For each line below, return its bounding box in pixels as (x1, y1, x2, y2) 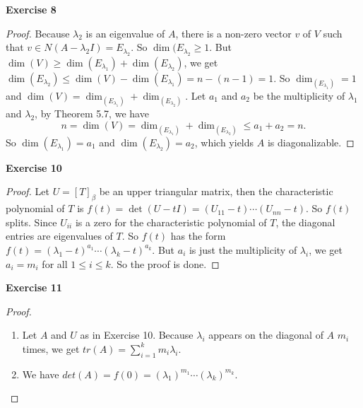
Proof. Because (6, 25, 70, 40)
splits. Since (6, 214, 57, 229)
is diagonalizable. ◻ (267, 134, 355, 149)
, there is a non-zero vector (175, 25, 292, 40)
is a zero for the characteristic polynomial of (75, 214, 267, 229)
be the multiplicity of (253, 88, 345, 103)
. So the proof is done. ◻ (110, 256, 220, 271)
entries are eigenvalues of (6, 228, 113, 243)
